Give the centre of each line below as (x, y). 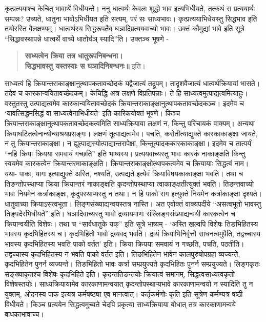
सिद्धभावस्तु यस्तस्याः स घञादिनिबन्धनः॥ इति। (85, 65)
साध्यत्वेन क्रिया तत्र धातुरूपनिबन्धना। (74, 56)
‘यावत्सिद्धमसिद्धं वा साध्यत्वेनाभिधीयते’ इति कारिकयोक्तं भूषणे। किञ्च (93, 113)
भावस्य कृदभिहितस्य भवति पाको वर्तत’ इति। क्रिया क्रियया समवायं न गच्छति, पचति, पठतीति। (125, 244)
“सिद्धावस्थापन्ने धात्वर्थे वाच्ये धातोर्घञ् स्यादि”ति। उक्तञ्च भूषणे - (87, 38)
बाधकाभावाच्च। (24, 314)
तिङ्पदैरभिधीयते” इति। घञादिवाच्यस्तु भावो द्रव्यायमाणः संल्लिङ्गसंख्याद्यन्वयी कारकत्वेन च (120, 214)
